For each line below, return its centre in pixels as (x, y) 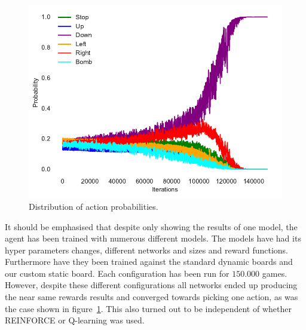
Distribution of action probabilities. (94, 206)
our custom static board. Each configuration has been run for (117, 273)
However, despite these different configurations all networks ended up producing (151, 285)
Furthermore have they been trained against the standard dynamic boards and (149, 262)
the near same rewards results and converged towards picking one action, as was (152, 297)
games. (275, 273)
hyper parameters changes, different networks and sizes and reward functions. (146, 250)
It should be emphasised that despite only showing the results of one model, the (151, 226)
